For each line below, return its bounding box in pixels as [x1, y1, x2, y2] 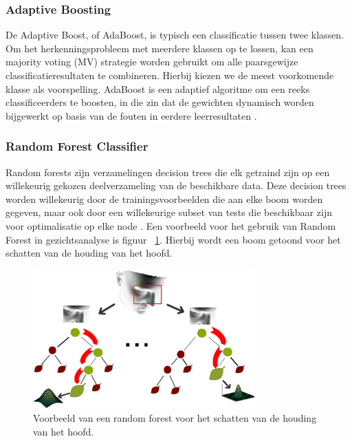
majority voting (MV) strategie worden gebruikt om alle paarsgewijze [5, 54, 298, 69]
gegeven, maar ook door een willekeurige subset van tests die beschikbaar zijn [5, 205, 332, 219]
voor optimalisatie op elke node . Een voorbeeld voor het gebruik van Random [5, 218, 336, 233]
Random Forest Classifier [5, 138, 148, 155]
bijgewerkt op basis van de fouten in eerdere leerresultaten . [5, 108, 257, 122]
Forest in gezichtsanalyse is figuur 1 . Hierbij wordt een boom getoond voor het [5, 232, 341, 246]
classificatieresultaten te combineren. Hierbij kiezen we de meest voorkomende [5, 68, 334, 82]
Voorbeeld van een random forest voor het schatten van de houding [33, 411, 317, 425]
